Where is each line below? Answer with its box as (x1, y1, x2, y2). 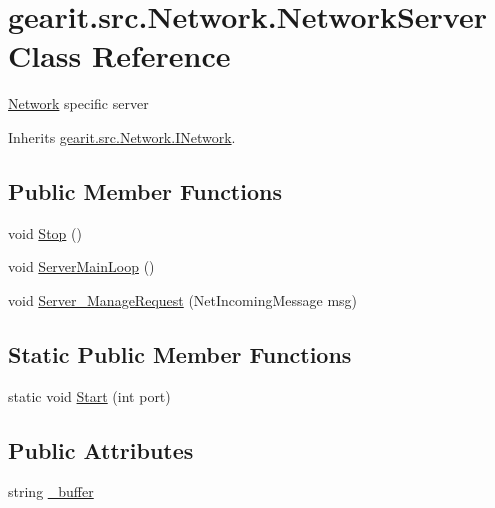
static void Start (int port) (8, 385, 171, 406)
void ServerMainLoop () (8, 256, 155, 277)
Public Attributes (8, 434, 194, 465)
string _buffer (8, 481, 94, 502)
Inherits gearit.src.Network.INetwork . (8, 126, 236, 147)
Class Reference (8, 35, 231, 76)
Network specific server (8, 93, 149, 114)
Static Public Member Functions (8, 338, 352, 369)
